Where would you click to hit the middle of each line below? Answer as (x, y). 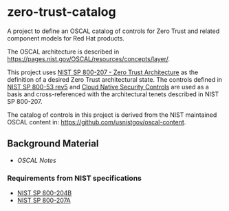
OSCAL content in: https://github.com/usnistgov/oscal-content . (97, 122)
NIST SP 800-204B (44, 193)
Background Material (53, 144)
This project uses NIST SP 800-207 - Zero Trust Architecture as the (103, 72)
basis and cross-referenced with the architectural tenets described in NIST (113, 94)
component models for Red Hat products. (66, 38)
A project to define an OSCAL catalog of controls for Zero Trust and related (113, 31)
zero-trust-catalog (62, 12)
